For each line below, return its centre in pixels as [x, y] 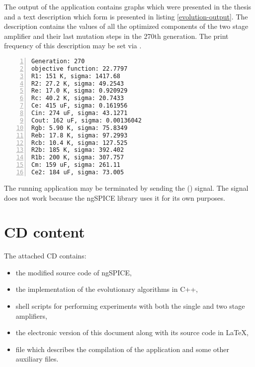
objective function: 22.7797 [80, 68]
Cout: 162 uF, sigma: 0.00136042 [86, 120]
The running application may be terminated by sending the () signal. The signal [126, 187]
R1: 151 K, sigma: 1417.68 [76, 76]
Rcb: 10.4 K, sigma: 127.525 [80, 143]
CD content [44, 232]
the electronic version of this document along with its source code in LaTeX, [132, 332]
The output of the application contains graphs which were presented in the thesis [128, 6]
